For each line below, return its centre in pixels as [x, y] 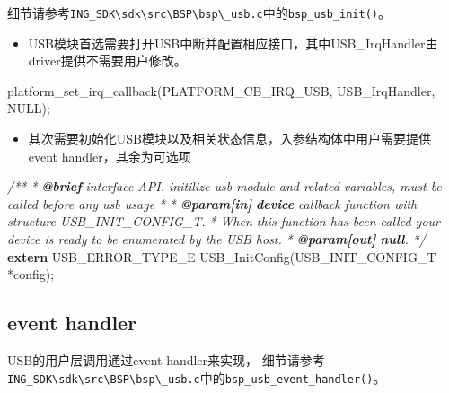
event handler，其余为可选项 [110, 156]
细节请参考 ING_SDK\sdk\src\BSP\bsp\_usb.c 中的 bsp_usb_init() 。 [199, 13]
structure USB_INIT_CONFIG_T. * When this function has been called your [224, 221]
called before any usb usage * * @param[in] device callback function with [212, 203]
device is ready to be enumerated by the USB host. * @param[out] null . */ [216, 239]
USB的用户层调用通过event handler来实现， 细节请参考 [166, 359]
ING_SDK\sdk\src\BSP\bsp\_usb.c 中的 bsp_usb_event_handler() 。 [197, 377]
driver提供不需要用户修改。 [107, 61]
